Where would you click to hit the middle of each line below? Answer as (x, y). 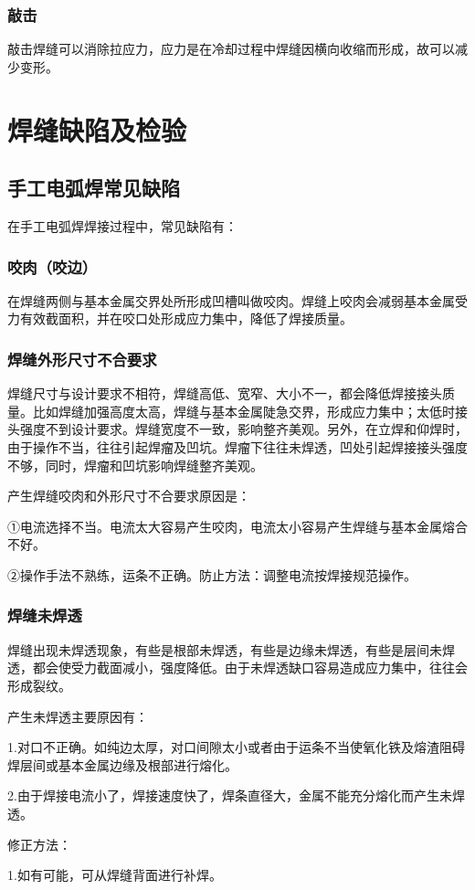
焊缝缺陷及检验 (97, 129)
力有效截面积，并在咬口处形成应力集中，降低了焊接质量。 (180, 318)
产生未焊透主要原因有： (78, 716)
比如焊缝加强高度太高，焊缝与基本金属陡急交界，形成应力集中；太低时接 (250, 411)
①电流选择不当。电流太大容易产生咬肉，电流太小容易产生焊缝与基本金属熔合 (237, 526)
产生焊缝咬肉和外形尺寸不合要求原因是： (129, 496)
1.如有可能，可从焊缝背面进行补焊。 (115, 875)
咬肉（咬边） (53, 266)
